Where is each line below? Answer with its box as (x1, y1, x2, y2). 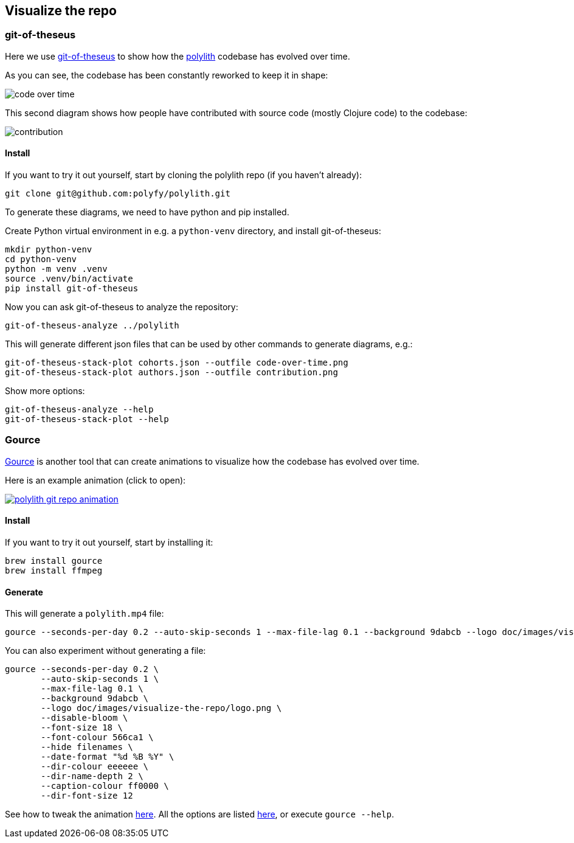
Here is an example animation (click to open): (5, 474, 186, 485)
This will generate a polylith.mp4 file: (5, 608, 164, 619)
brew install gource (5, 555, 103, 566)
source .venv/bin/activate (5, 274, 133, 284)
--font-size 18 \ (41, 723, 123, 733)
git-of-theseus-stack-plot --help (5, 414, 169, 425)
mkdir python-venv (5, 245, 92, 255)
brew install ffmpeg (5, 565, 103, 575)
